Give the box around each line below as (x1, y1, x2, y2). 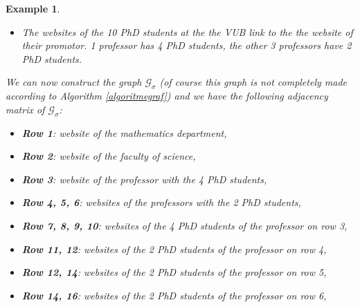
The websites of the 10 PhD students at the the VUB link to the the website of (21, 24, 353, 39)
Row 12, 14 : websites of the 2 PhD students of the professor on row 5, (21, 265, 327, 279)
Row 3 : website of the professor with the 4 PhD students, (21, 171, 267, 186)
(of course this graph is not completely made (159, 75, 348, 89)
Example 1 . (6, 1, 60, 15)
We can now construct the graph (6, 75, 142, 89)
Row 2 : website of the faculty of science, (21, 149, 196, 163)
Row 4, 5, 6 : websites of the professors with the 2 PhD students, (21, 195, 301, 210)
